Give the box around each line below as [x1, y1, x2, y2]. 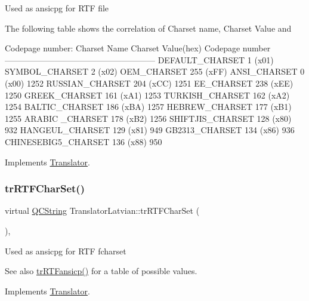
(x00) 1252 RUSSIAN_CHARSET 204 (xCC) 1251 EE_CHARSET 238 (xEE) [5, 76, 293, 89]
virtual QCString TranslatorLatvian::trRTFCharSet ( [5, 204, 200, 217]
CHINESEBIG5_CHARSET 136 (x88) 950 [5, 135, 162, 148]
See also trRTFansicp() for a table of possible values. [5, 265, 197, 277]
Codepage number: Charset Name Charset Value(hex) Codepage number [5, 42, 271, 54]
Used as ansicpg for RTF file [5, 2, 109, 14]
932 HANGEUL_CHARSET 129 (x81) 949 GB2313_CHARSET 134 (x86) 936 [5, 124, 295, 136]
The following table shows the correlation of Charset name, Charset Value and [5, 21, 292, 34]
